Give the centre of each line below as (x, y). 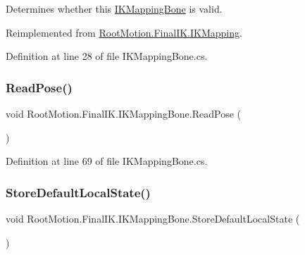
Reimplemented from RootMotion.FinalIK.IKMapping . (124, 32)
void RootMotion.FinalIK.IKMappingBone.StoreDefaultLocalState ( (153, 218)
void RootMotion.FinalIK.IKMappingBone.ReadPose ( (123, 113)
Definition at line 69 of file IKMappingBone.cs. (107, 161)
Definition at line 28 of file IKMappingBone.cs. (107, 56)
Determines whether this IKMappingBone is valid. (114, 8)
